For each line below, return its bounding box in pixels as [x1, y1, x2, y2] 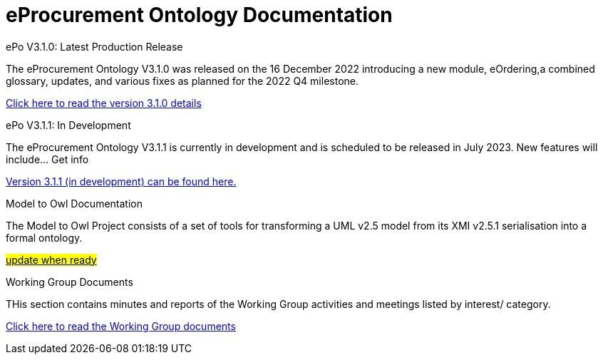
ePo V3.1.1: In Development [6, 118, 131, 131]
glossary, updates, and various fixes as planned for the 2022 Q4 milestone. [6, 74, 359, 87]
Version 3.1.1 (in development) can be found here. [6, 175, 237, 187]
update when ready [6, 253, 97, 266]
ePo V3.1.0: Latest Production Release [6, 40, 183, 53]
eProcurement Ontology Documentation [6, 3, 393, 27]
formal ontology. [6, 231, 83, 244]
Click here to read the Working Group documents [6, 319, 236, 332]
